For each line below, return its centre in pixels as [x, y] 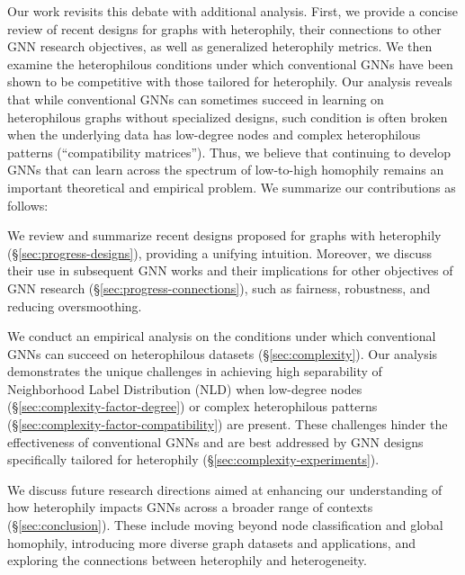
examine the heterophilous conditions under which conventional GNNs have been [230, 63]
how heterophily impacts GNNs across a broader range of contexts [190, 507]
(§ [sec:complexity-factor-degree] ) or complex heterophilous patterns [192, 406]
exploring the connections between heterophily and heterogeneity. [187, 560]
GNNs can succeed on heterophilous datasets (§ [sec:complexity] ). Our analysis [223, 353]
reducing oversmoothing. [75, 305]
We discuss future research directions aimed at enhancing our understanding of [225, 489]
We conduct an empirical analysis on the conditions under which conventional [222, 336]
